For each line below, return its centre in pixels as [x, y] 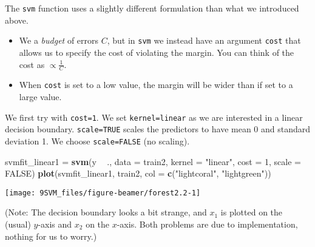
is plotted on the [252, 212]
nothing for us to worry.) [51, 236]
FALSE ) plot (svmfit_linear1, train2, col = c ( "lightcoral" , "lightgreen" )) [138, 173]
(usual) [18, 224]
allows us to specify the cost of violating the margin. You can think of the [157, 52]
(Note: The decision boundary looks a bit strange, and [106, 212]
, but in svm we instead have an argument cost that [204, 40]
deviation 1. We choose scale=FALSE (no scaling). [97, 140]
